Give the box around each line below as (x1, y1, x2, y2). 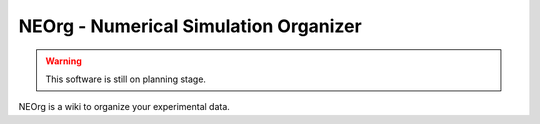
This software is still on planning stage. (45, 73, 207, 85)
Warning (45, 55, 82, 67)
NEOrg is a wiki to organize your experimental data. (18, 101, 230, 113)
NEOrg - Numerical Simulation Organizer (18, 15, 362, 37)
